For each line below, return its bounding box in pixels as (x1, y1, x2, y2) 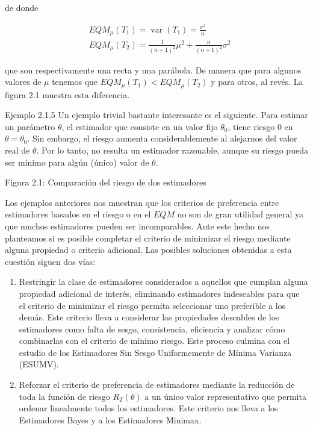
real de (5, 143, 30, 156)
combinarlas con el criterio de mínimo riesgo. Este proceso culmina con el (19, 334, 290, 347)
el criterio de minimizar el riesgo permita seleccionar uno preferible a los (19, 299, 286, 311)
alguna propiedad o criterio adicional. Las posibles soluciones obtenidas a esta (5, 243, 292, 256)
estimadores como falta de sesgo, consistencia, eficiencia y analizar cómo (19, 322, 285, 335)
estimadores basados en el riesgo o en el (5, 208, 151, 220)
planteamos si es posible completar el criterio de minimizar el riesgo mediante (5, 231, 291, 244)
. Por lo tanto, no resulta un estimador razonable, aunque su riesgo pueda (36, 143, 308, 156)
